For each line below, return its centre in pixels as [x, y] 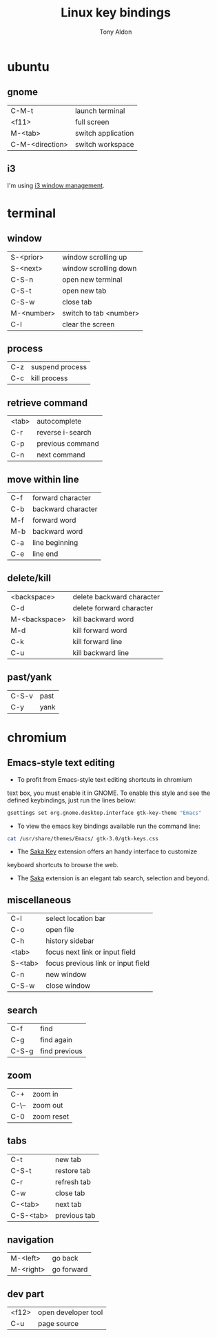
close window [68, 986]
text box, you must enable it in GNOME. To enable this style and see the [109, 793]
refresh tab [73, 1181]
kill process [49, 378]
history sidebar [70, 941]
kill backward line [101, 652]
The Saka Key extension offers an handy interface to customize [107, 851]
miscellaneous [39, 900]
